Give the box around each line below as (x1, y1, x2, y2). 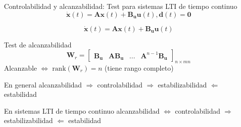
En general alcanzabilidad (4, 79, 82, 89)
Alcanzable (4, 62, 37, 73)
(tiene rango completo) (104, 62, 174, 73)
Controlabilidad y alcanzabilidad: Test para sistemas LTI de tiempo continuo (4, 1, 238, 11)
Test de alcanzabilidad (4, 39, 72, 49)
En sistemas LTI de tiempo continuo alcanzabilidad (4, 105, 160, 116)
